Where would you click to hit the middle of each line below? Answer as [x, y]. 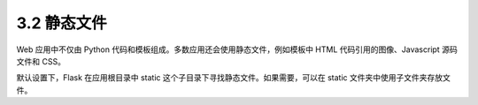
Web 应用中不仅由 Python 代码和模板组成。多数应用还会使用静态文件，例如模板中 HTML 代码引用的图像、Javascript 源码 [237, 49]
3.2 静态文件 [62, 23]
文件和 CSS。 [41, 61]
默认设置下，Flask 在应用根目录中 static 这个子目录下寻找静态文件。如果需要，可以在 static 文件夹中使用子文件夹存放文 [234, 78]
